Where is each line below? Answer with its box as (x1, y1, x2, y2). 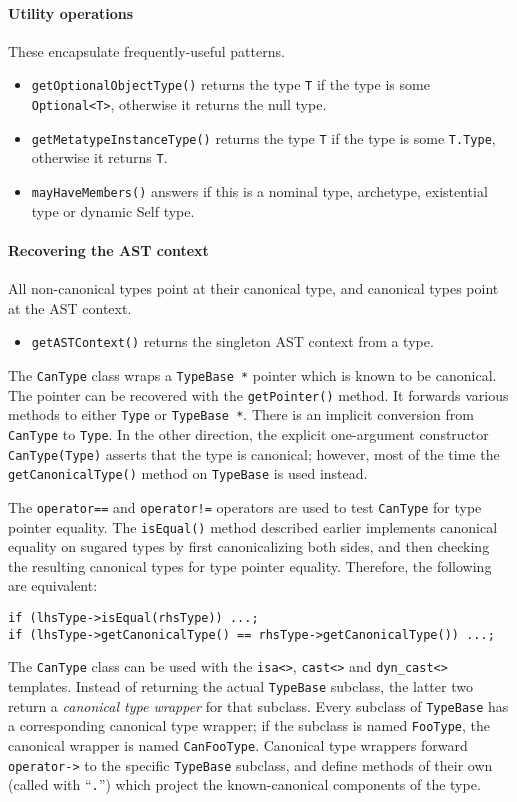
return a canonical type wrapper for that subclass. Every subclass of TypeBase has (8, 695, 509, 716)
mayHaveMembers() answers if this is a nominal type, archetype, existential (31, 181, 488, 202)
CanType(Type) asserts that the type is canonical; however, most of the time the (8, 443, 500, 464)
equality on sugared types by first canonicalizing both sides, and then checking (8, 536, 490, 557)
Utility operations (8, 2, 134, 23)
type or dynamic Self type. (31, 200, 195, 221)
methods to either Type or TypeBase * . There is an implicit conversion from (8, 404, 474, 425)
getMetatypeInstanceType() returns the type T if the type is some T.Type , (31, 127, 496, 148)
